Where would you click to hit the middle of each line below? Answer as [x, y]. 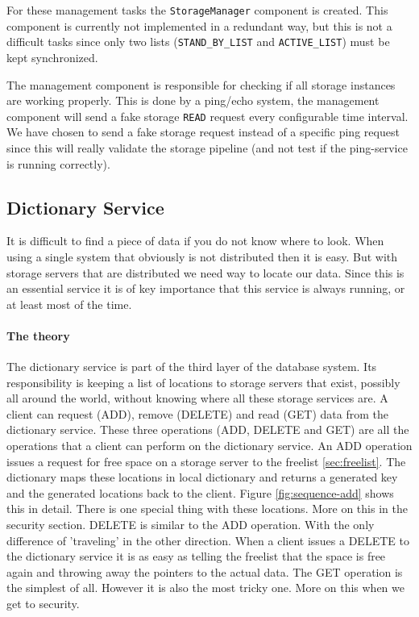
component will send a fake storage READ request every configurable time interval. [207, 116]
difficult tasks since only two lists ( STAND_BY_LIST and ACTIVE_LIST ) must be [198, 42]
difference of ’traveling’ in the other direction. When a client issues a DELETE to [208, 540]
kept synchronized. [52, 57]
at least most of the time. [69, 304]
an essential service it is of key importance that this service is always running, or [206, 288]
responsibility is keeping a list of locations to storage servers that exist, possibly [203, 382]
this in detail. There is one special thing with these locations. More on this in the [207, 509]
